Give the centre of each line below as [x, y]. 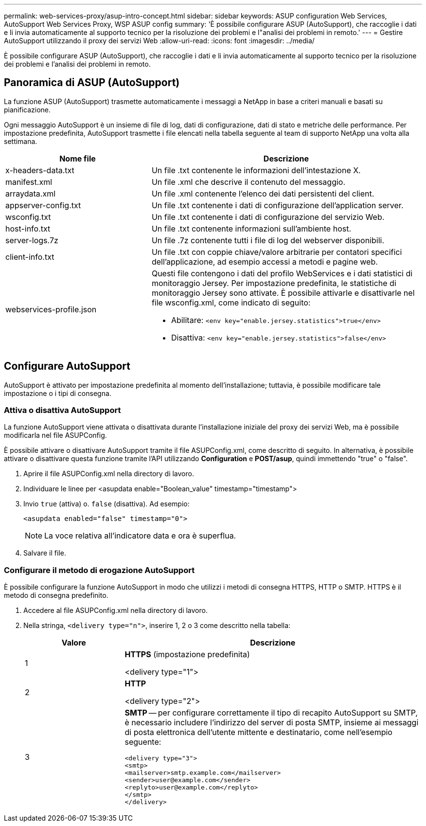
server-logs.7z [32, 240]
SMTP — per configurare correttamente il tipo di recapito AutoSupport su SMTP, [271, 713]
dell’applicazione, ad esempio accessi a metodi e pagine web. [265, 261]
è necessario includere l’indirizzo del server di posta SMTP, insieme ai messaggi [272, 723]
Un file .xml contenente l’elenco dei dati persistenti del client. [263, 193]
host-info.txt [28, 228]
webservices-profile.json [51, 309]
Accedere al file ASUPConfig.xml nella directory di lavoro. [115, 611]
